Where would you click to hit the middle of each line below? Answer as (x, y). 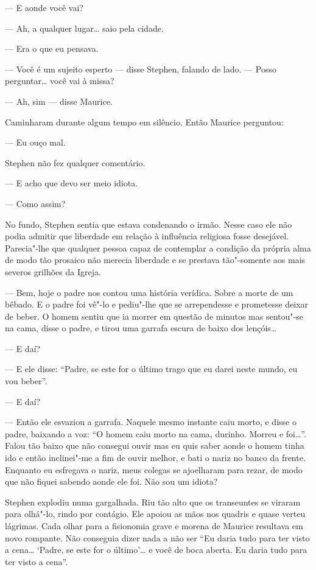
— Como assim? (35, 203)
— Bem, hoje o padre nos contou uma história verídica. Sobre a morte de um (149, 292)
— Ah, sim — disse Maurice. (59, 101)
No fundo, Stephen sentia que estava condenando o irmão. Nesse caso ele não (149, 224)
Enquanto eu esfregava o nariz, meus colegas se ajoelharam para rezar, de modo (154, 469)
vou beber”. (26, 381)
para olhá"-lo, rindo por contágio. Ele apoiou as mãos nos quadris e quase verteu (155, 514)
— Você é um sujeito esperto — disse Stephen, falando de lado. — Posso (141, 69)
